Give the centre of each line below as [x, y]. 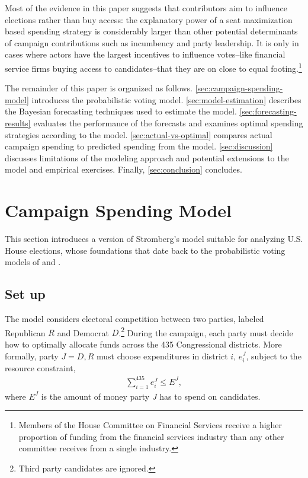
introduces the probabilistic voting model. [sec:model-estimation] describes [166, 99]
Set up [25, 294]
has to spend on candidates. [210, 396]
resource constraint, [40, 367]
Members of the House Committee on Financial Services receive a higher [150, 425]
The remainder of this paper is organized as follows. [99, 88]
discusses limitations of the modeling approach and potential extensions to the [147, 157]
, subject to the [274, 356]
